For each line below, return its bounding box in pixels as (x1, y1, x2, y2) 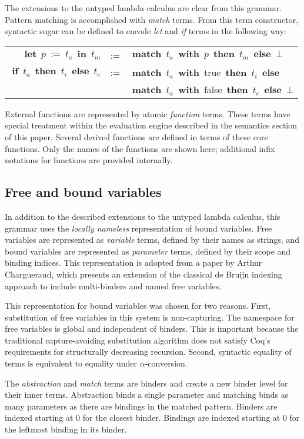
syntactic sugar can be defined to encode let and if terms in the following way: (5, 25, 286, 37)
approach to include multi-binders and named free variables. (5, 279, 222, 292)
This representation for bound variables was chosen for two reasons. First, (5, 299, 271, 312)
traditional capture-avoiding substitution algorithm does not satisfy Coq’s (5, 334, 270, 346)
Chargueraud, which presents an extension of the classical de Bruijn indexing (5, 268, 282, 280)
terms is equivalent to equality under (5, 357, 138, 369)
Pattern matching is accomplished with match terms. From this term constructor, (5, 13, 299, 25)
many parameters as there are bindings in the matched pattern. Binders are (5, 400, 278, 412)
